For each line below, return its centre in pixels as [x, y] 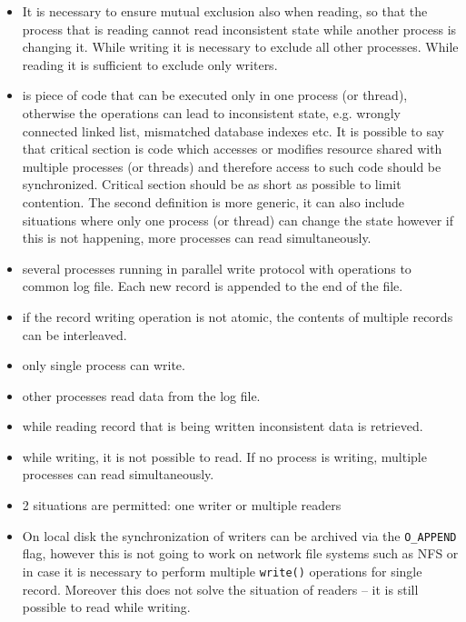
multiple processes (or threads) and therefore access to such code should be [232, 166]
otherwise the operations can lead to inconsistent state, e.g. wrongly [212, 112]
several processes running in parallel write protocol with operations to [217, 268]
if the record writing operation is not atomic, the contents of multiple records [238, 316]
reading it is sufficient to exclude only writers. [150, 64]
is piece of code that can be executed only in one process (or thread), [215, 95]
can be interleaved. [74, 334]
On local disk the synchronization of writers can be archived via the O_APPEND [239, 535]
